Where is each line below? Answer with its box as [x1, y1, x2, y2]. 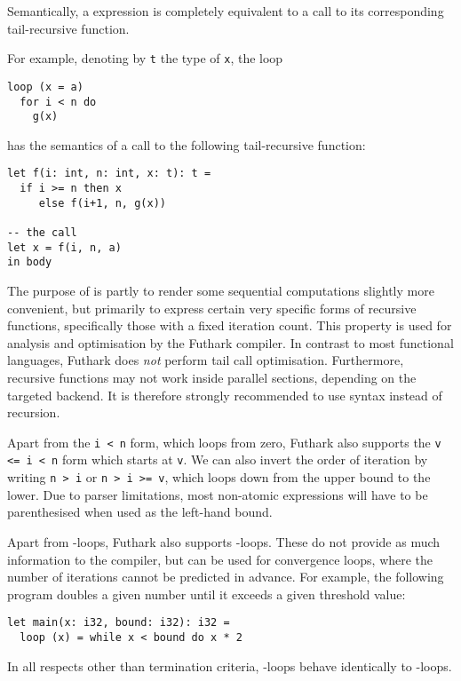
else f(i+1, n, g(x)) [38, 196, 166, 210]
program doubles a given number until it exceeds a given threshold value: [7, 584, 406, 603]
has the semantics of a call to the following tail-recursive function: [7, 135, 366, 154]
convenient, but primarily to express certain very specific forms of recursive [7, 298, 417, 317]
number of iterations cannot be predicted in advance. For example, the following [7, 567, 444, 586]
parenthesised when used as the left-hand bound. [7, 503, 273, 521]
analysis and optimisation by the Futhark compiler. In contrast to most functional [7, 333, 454, 352]
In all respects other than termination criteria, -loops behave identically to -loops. [7, 656, 452, 675]
